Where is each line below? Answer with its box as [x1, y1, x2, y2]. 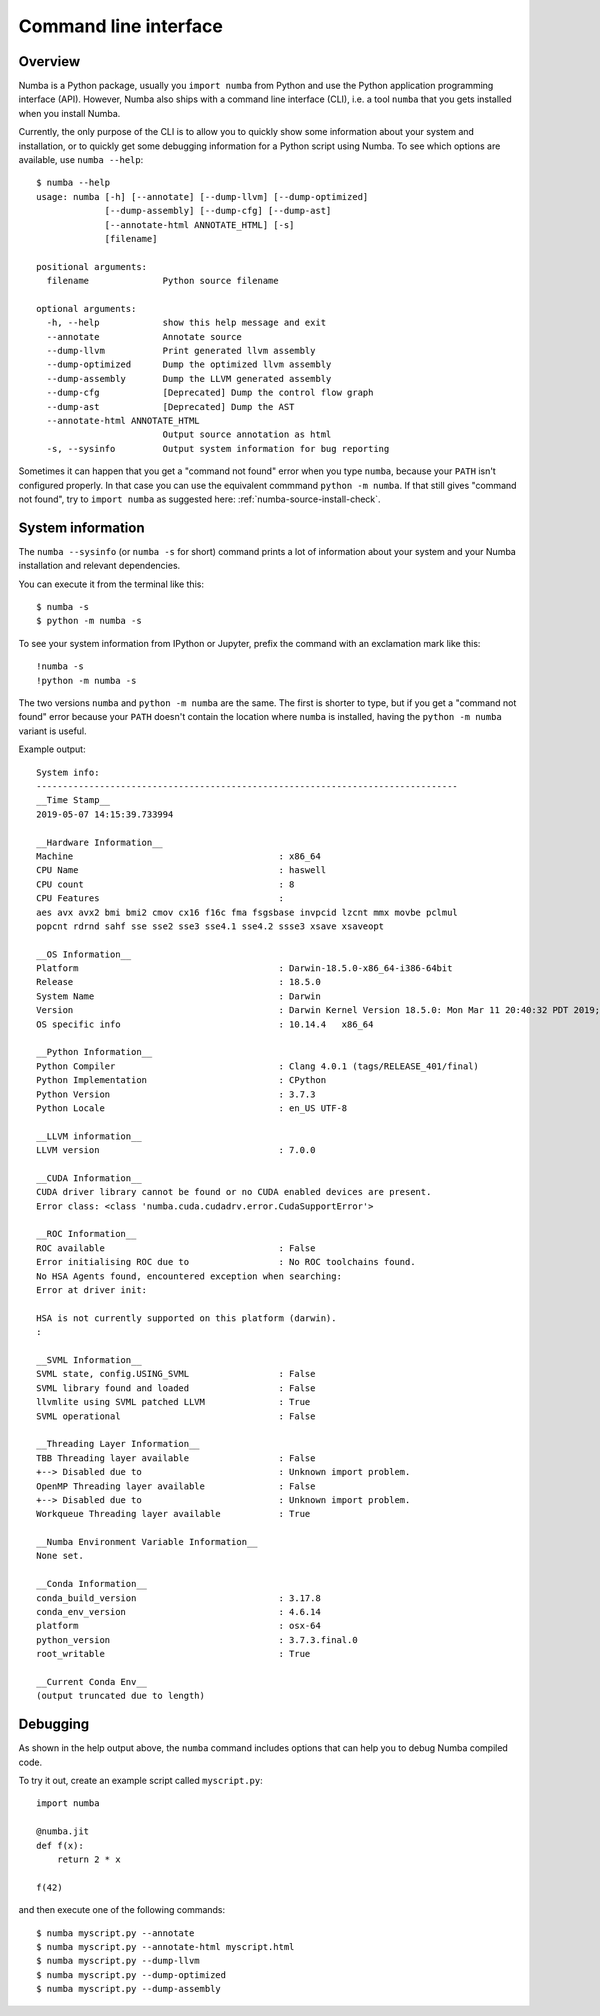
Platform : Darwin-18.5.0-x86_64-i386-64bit [36, 963, 453, 974]
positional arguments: [36, 261, 148, 272]
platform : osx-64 [36, 1620, 322, 1632]
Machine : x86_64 [36, 850, 322, 862]
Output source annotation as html [162, 429, 332, 440]
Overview [18, 53, 81, 70]
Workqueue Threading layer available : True [36, 1508, 311, 1520]
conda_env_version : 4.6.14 [36, 1606, 322, 1618]
